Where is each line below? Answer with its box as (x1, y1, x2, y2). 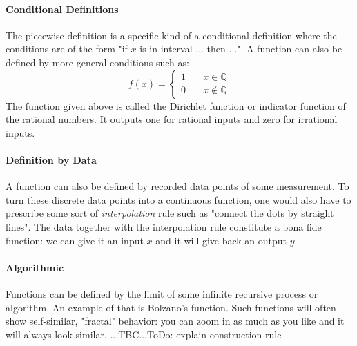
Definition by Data (6, 152, 97, 166)
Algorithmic (6, 260, 64, 274)
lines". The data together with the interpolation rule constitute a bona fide (6, 219, 322, 233)
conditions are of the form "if (6, 41, 128, 56)
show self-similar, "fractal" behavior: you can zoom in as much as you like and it (6, 314, 345, 328)
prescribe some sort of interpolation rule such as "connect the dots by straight (6, 206, 334, 220)
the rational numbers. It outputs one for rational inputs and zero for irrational (6, 112, 338, 126)
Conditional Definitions (6, 1, 119, 16)
